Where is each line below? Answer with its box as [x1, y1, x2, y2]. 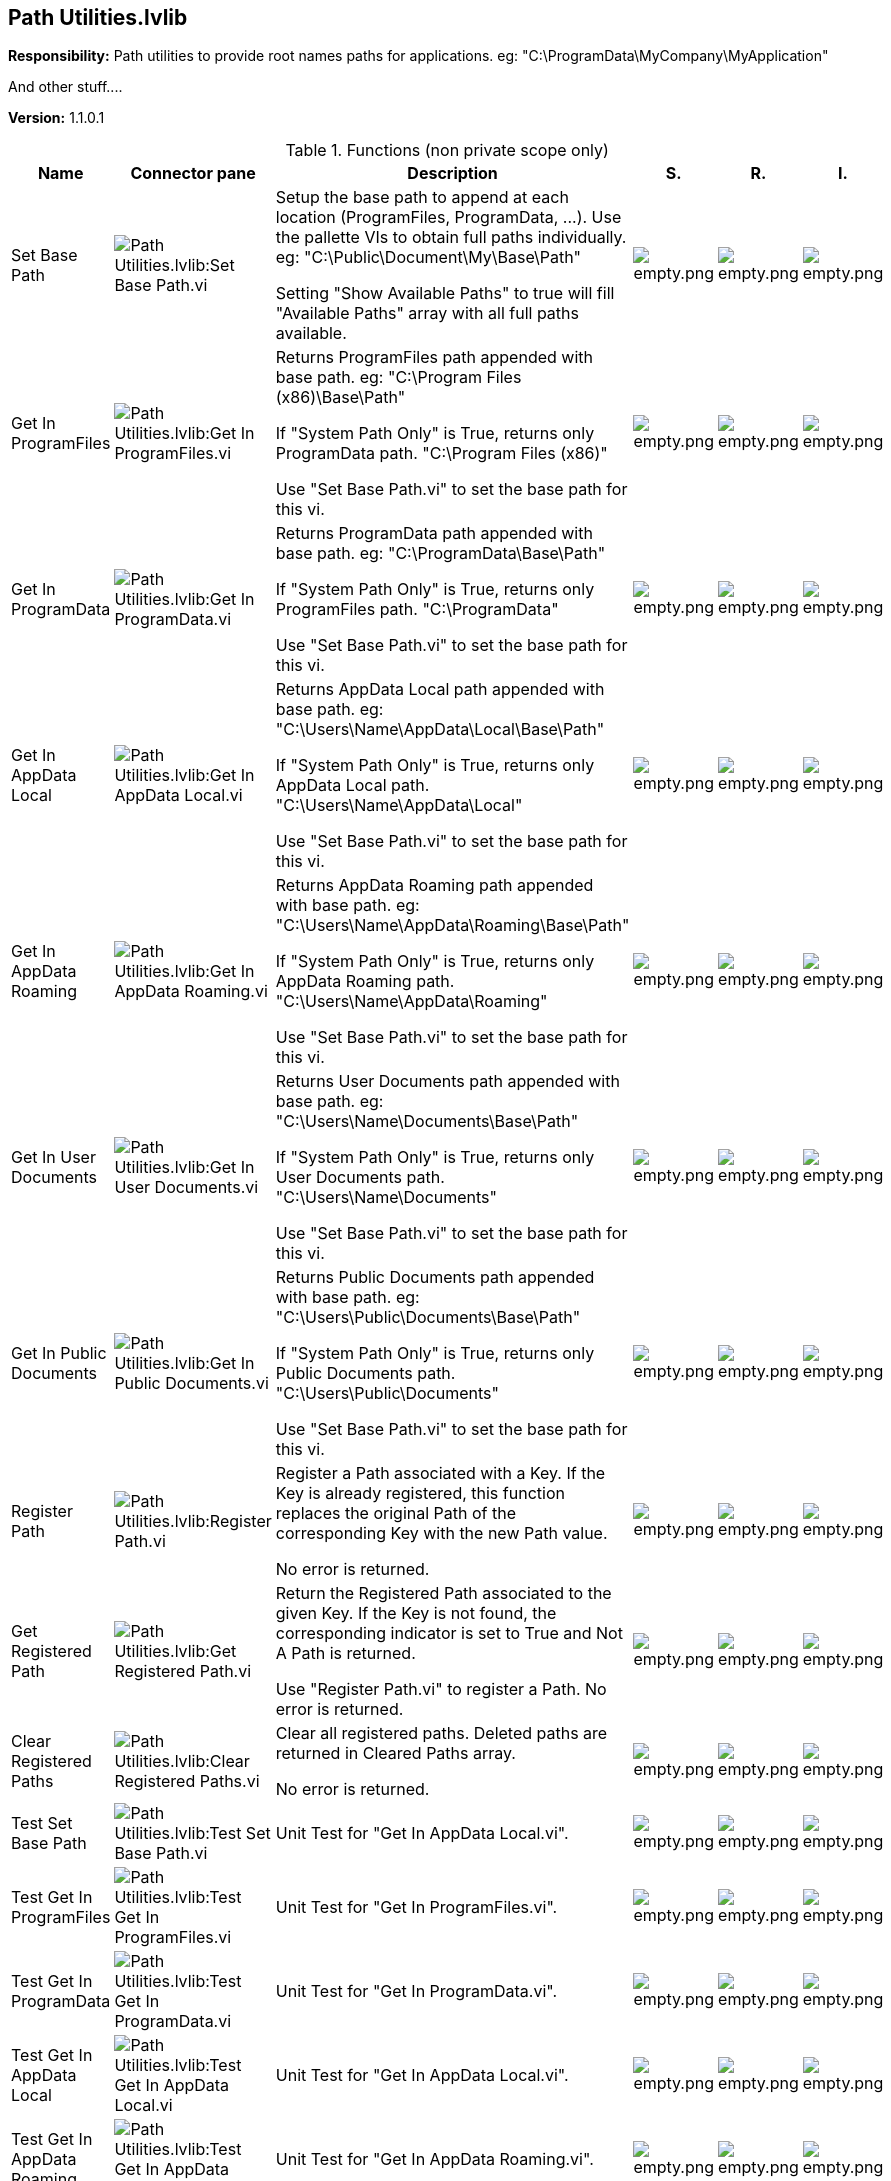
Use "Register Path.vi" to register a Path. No [275, 1679, 607, 1700]
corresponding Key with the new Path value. [275, 1523, 608, 1544]
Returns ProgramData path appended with [275, 523, 593, 544]
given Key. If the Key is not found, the [275, 1603, 557, 1624]
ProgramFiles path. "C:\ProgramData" [275, 599, 559, 620]
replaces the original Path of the [275, 1503, 517, 1524]
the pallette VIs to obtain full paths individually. [275, 227, 627, 248]
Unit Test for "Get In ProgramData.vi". [275, 1981, 558, 2002]
